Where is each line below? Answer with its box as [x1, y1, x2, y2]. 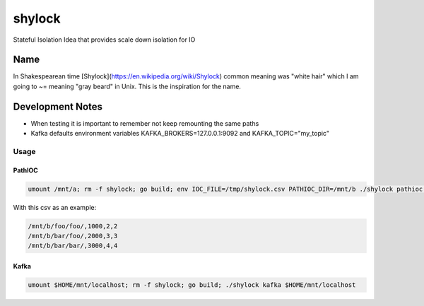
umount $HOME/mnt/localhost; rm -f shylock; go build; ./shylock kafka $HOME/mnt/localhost [28, 281, 356, 289]
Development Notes [13, 100, 102, 112]
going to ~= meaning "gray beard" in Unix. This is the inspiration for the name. [13, 82, 242, 90]
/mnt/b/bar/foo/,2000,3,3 [28, 232, 118, 240]
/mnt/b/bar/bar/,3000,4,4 [28, 242, 118, 250]
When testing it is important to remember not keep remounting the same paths [30, 119, 259, 127]
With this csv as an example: [13, 203, 97, 211]
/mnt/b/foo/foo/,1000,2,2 [28, 222, 118, 230]
